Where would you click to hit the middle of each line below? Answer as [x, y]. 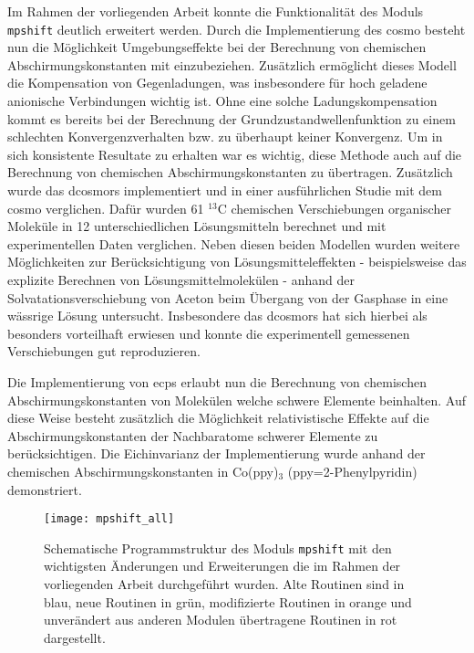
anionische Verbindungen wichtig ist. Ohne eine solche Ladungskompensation [222, 101]
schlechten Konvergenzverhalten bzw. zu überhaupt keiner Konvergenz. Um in [225, 137]
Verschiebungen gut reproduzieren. [104, 351]
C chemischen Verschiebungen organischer [334, 208]
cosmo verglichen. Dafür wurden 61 [106, 208]
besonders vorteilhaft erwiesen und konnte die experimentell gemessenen [209, 333]
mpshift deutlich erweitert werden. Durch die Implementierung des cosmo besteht [237, 29]
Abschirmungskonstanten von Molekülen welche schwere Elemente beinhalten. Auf [237, 400]
